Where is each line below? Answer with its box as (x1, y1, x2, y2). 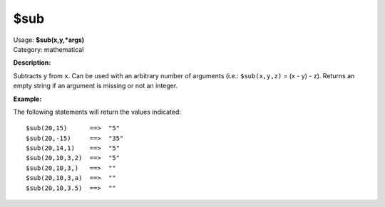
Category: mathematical (13, 45, 84, 53)
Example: (13, 95, 42, 103)
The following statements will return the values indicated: (13, 107, 182, 116)
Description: (13, 58, 51, 67)
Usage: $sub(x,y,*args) (13, 36, 85, 44)
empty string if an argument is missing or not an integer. (13, 82, 178, 90)
